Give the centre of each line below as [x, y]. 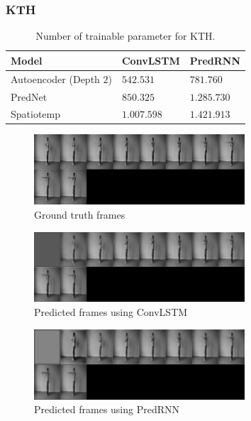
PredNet [29, 96]
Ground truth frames [80, 214]
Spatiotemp [36, 114]
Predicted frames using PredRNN [107, 409]
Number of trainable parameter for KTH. [125, 36]
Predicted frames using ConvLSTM [111, 312]
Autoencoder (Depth [55, 78]
